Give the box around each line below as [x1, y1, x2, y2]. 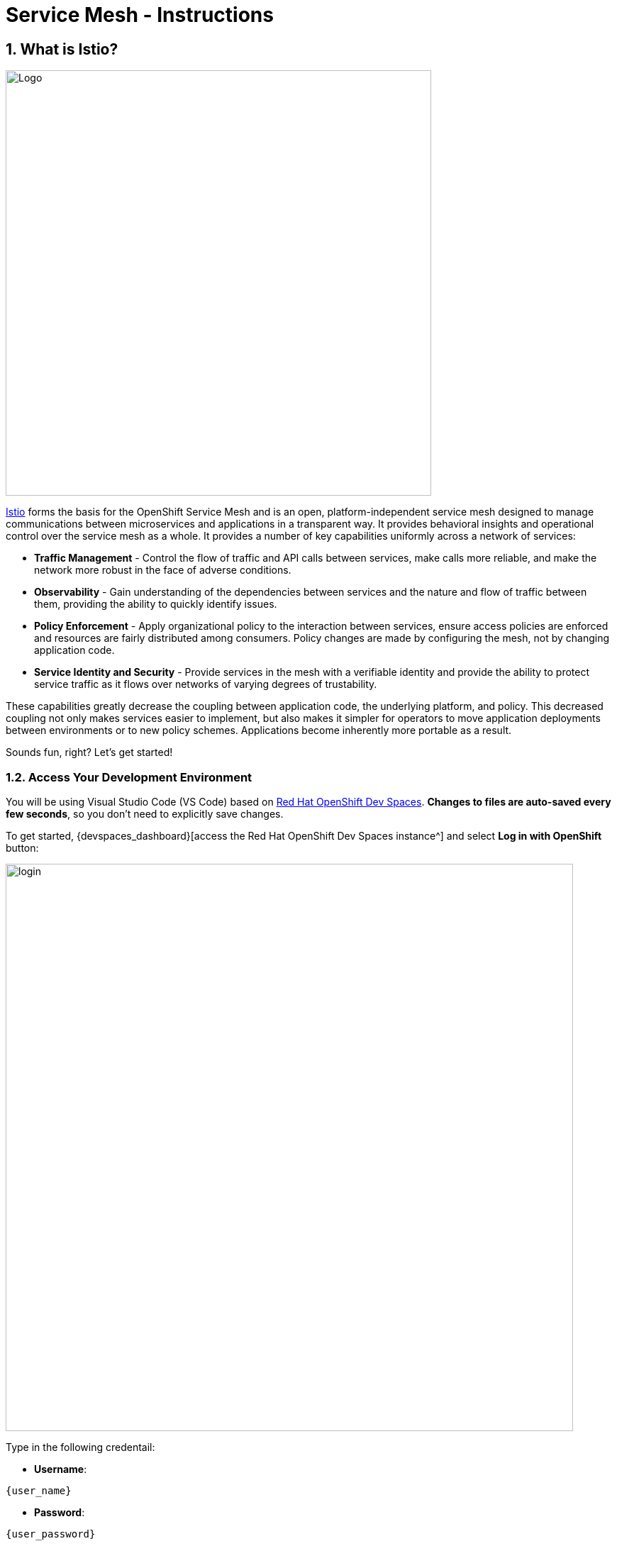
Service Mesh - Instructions [6, 3, 274, 27]
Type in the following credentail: [6, 1440, 155, 1453]
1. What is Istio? [6, 40, 118, 58]
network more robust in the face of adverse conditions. [34, 564, 291, 577]
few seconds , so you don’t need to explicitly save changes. [6, 807, 284, 820]
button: [6, 841, 39, 854]
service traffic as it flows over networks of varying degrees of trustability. [34, 678, 377, 691]
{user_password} [6, 1528, 96, 1540]
